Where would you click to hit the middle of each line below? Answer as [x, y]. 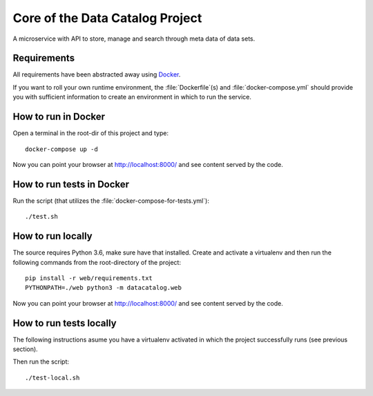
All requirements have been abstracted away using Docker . [97, 75]
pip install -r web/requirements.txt [89, 278]
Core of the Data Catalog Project [107, 18]
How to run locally [52, 236]
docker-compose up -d [61, 149]
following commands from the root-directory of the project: [97, 262]
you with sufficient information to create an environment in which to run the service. [132, 97]
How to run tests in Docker [71, 184]
